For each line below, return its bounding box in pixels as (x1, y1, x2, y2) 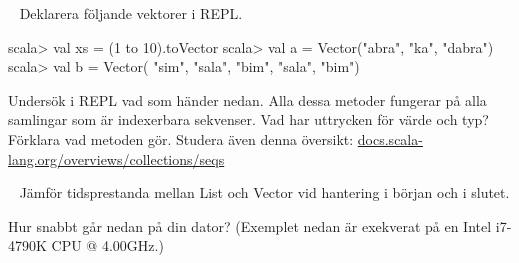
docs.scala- (357, 128, 423, 149)
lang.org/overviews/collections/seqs (8, 148, 225, 169)
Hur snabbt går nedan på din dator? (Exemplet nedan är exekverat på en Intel (8, 215, 492, 236)
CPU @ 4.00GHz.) (51, 235, 164, 256)
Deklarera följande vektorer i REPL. (19, 3, 243, 23)
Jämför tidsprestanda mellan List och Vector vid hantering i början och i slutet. (19, 182, 510, 203)
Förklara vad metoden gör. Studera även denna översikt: (8, 128, 354, 149)
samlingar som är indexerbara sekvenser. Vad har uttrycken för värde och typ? (8, 109, 489, 130)
